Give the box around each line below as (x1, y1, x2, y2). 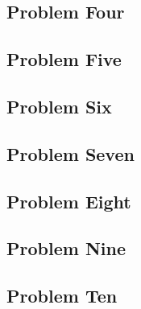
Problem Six (6, 93, 112, 118)
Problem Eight (6, 188, 131, 213)
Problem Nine (6, 236, 126, 261)
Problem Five (6, 47, 122, 72)
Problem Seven (6, 141, 135, 166)
